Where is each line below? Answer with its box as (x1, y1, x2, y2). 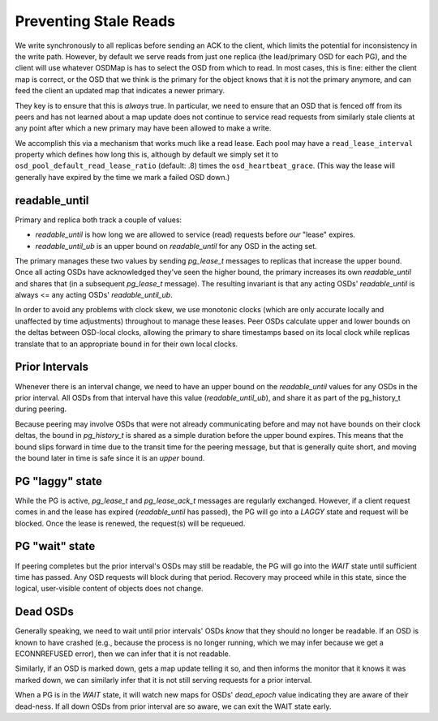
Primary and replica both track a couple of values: (15, 215, 182, 225)
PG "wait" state (15, 539, 96, 553)
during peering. (15, 404, 67, 414)
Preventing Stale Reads (15, 12, 176, 30)
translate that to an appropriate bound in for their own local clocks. (15, 339, 238, 349)
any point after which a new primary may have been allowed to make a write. (15, 123, 272, 133)
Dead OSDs (15, 605, 75, 619)
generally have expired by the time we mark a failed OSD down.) (15, 172, 230, 182)
